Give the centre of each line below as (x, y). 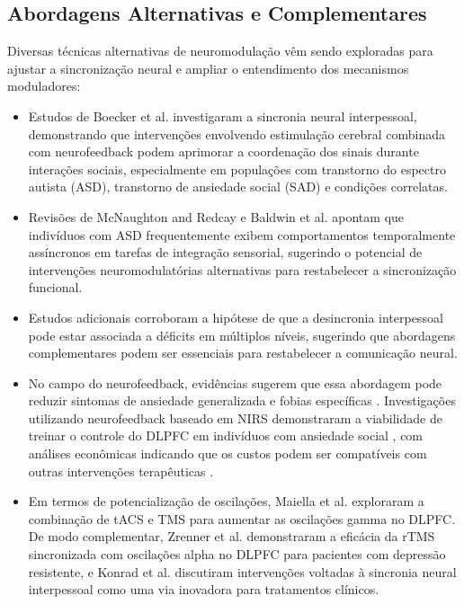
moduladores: (44, 86)
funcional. (55, 287)
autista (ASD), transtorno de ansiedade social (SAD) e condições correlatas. (238, 187)
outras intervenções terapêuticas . (121, 471)
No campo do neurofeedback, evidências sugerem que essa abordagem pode (235, 382)
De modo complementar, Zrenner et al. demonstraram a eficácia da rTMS (232, 536)
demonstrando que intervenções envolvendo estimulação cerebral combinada (236, 133)
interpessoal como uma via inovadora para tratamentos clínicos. (204, 589)
